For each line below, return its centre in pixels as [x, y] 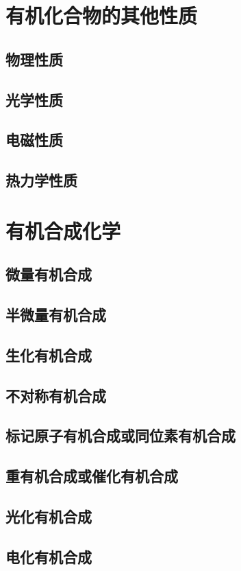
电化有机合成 [49, 556]
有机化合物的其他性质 [102, 15]
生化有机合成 [49, 354]
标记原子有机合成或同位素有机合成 [120, 435]
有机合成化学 [63, 230]
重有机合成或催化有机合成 [92, 476]
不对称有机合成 [56, 395]
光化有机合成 [49, 516]
